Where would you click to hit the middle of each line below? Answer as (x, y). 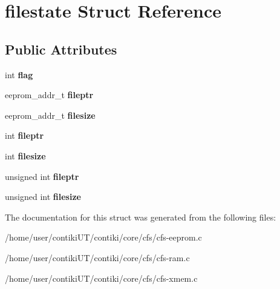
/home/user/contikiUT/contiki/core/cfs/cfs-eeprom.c (103, 237)
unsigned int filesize (43, 197)
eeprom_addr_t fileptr (49, 95)
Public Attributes (61, 49)
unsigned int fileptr (42, 176)
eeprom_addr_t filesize (50, 115)
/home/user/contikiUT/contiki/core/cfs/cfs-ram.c (97, 257)
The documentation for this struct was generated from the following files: (141, 217)
